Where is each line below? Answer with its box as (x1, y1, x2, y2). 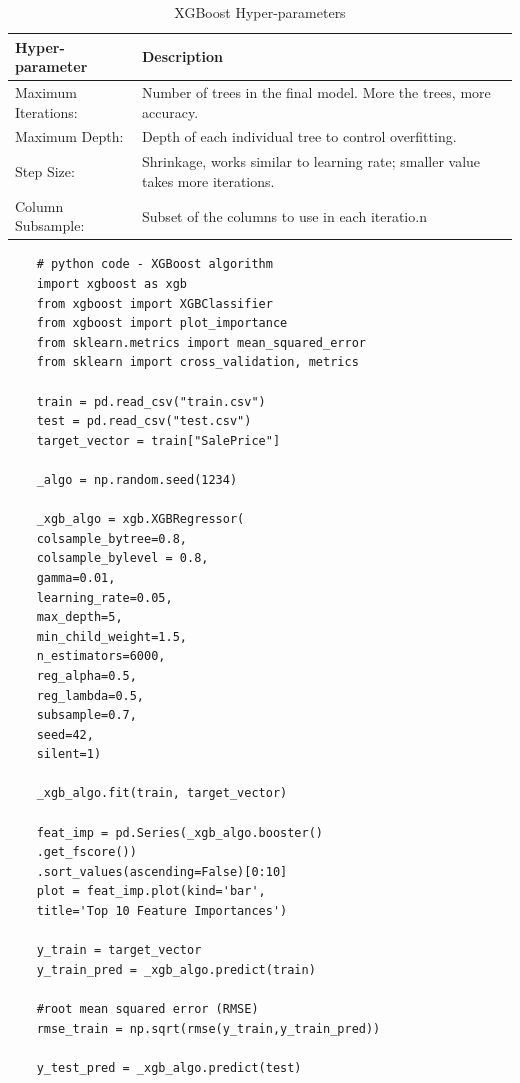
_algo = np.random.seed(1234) (36, 472, 238, 487)
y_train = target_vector (36, 943, 202, 958)
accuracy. (142, 101, 199, 122)
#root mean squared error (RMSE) (36, 1002, 259, 1016)
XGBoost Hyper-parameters (174, 2, 346, 22)
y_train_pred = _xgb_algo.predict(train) (36, 962, 316, 977)
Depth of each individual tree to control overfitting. (142, 126, 457, 147)
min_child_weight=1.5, (36, 629, 187, 644)
